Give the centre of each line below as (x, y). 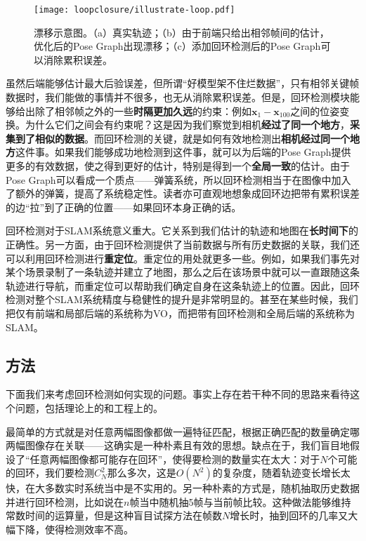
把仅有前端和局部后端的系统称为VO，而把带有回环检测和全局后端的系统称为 (180, 313)
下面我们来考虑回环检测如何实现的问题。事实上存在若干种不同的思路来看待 (178, 394)
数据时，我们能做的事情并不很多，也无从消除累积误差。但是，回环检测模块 (178, 97)
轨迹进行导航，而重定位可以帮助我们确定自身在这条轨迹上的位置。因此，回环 (183, 285)
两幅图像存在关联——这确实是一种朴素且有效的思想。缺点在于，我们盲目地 (178, 445)
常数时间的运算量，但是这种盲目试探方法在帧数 (114, 515)
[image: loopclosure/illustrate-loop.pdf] (135, 10)
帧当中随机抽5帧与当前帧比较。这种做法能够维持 (240, 501)
